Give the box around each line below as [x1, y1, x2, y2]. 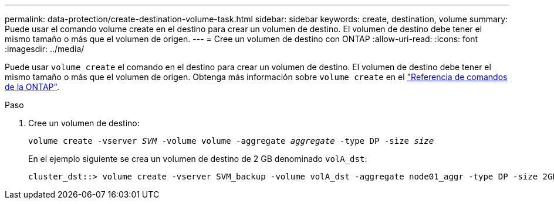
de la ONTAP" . [5, 82, 59, 92]
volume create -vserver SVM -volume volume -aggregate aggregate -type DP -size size [28, 136, 434, 146]
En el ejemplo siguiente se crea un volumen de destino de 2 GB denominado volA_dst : [28, 154, 367, 164]
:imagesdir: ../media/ [5, 44, 85, 54]
